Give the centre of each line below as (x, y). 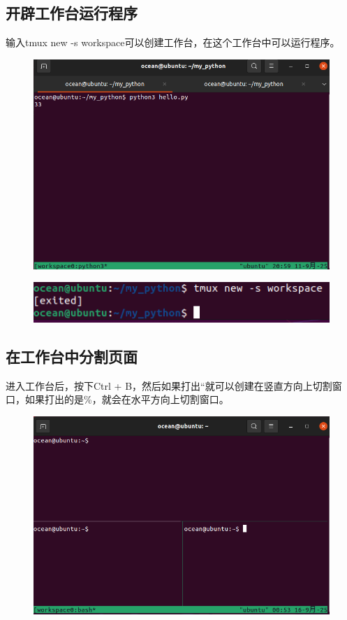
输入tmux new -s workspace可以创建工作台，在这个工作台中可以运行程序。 (173, 42)
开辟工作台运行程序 (72, 13)
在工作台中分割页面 (72, 356)
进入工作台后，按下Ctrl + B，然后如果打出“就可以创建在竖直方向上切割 (169, 385)
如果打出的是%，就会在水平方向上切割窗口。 (127, 399)
